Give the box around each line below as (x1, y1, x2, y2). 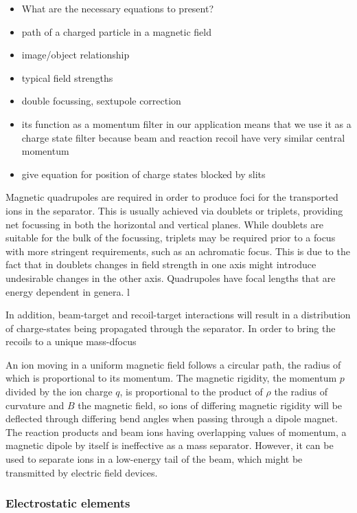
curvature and (5, 397, 65, 412)
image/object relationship (21, 47, 130, 62)
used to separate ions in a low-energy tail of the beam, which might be (5, 452, 303, 466)
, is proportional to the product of (119, 384, 263, 399)
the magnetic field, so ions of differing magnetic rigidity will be (78, 397, 343, 412)
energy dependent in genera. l (5, 284, 130, 298)
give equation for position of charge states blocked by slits (21, 166, 266, 181)
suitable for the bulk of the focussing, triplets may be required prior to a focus (5, 230, 336, 245)
